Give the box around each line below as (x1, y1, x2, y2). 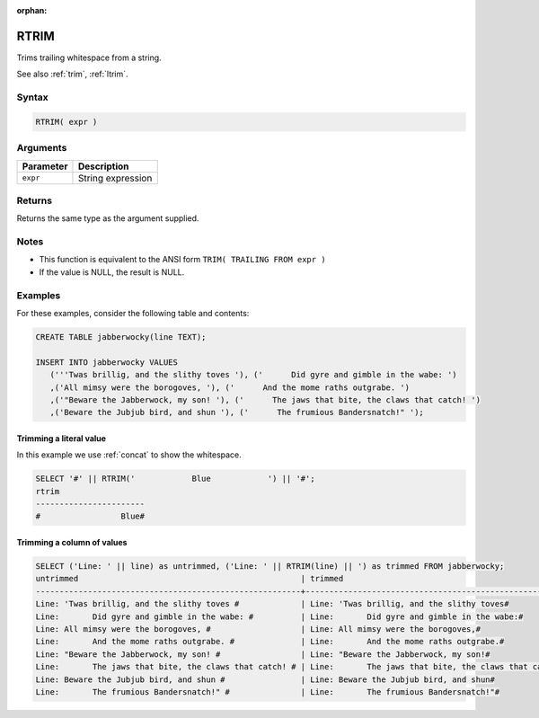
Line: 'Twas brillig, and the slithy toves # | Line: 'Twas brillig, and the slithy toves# (35, 598, 509, 609)
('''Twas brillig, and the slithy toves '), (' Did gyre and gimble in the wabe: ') (49, 369, 457, 380)
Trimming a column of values (16, 537, 128, 548)
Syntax (16, 91, 49, 103)
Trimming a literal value (16, 432, 107, 444)
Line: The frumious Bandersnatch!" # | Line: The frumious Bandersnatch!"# (35, 687, 500, 696)
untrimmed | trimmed (35, 573, 344, 584)
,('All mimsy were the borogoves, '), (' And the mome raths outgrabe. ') (49, 382, 411, 393)
